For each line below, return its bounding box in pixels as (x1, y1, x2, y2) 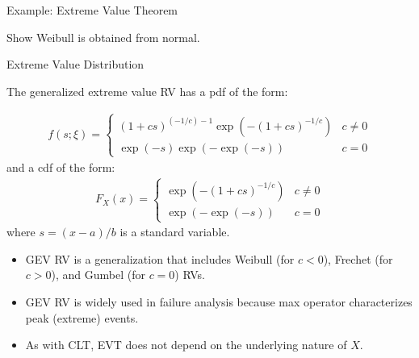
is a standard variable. (119, 223, 230, 240)
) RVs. (174, 266, 205, 283)
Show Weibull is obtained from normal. (6, 28, 200, 45)
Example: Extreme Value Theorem (6, 2, 178, 18)
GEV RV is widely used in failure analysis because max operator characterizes (25, 293, 413, 310)
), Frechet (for (323, 250, 393, 267)
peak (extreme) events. (25, 309, 139, 326)
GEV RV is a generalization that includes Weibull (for (25, 250, 295, 267)
